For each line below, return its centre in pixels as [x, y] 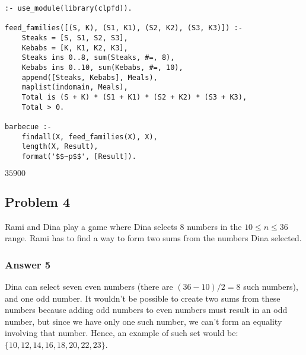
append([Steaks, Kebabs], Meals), [90, 77]
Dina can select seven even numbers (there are [89, 287]
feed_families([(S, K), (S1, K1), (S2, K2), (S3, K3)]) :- [124, 28]
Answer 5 [28, 264]
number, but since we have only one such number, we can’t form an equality [144, 321]
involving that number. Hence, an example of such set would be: [122, 333]
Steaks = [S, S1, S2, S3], [75, 38]
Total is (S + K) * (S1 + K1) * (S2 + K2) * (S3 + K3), [134, 97]
